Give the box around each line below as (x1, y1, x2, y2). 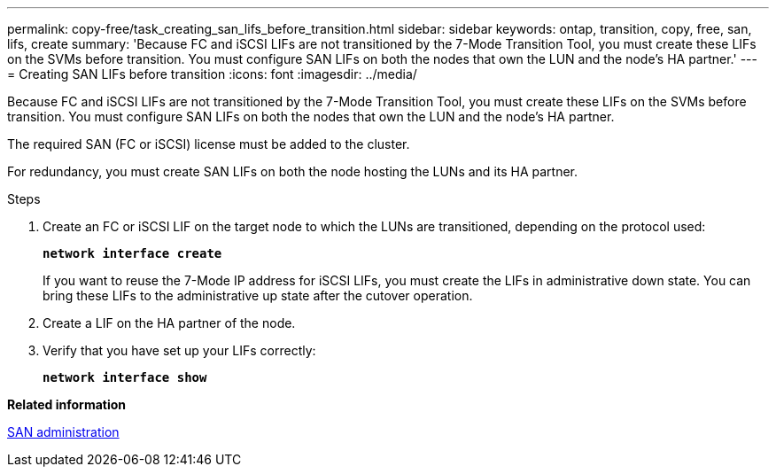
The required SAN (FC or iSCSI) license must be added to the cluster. (7, 136, 410, 152)
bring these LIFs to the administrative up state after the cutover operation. (43, 288, 473, 303)
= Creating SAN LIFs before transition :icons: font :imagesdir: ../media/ (7, 66, 417, 82)
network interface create (43, 246, 222, 260)
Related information (7, 397, 127, 412)
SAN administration (7, 424, 120, 439)
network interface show (43, 370, 207, 385)
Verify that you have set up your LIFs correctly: (43, 343, 316, 358)
